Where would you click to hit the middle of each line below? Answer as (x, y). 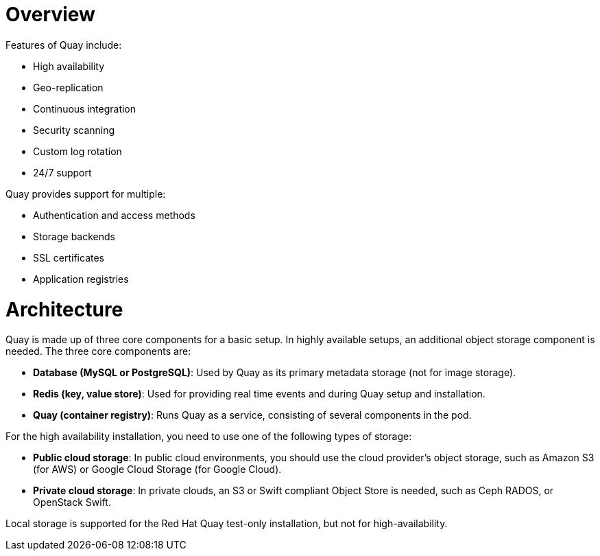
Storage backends (74, 236)
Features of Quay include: (64, 45)
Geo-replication (68, 87)
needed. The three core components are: (98, 351)
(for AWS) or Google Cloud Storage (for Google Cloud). (157, 470)
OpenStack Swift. (72, 502)
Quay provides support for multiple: (86, 194)
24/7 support (62, 172)
